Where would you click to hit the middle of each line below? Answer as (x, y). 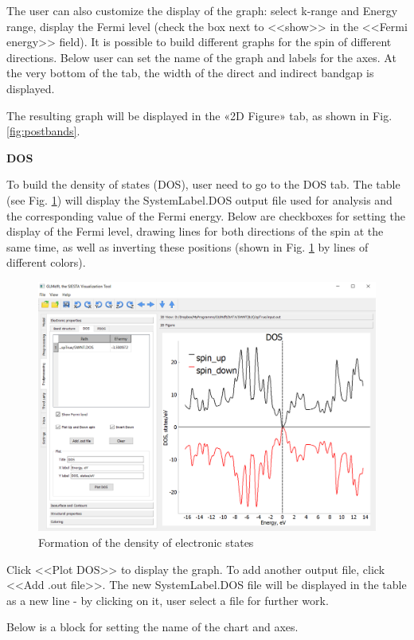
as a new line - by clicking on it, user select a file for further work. (168, 600)
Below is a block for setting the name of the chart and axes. (152, 627)
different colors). (46, 262)
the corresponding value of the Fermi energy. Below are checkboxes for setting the (206, 215)
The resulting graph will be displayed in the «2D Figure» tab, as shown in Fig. (199, 115)
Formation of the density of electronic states (146, 542)
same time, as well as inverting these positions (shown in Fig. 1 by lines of (187, 246)
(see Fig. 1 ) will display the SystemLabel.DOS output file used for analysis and (199, 199)
